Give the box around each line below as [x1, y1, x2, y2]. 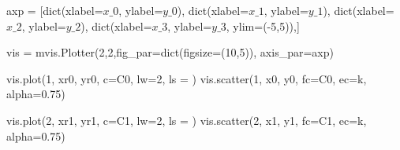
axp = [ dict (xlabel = [6, 2, 103, 18]
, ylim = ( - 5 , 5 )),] [226, 17, 300, 34]
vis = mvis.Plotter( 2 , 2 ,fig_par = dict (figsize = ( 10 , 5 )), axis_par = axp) [6, 44, 334, 60]
